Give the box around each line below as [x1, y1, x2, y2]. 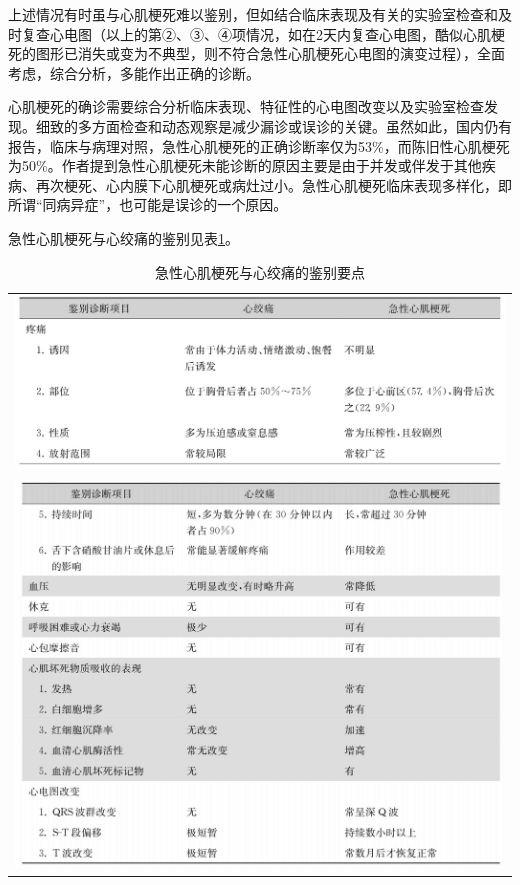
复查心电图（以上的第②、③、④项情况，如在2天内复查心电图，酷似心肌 [21, 23, 491, 44]
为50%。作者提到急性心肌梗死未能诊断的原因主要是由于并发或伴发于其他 [8, 155, 482, 176]
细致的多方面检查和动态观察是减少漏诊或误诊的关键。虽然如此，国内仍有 [35, 115, 512, 136]
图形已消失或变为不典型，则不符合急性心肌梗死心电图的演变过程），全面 [35, 43, 505, 64]
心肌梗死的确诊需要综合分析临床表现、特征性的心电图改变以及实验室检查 [8, 96, 484, 117]
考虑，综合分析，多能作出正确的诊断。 [8, 62, 260, 83]
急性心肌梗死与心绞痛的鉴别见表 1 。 [8, 227, 239, 248]
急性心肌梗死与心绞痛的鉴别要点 [155, 261, 365, 282]
